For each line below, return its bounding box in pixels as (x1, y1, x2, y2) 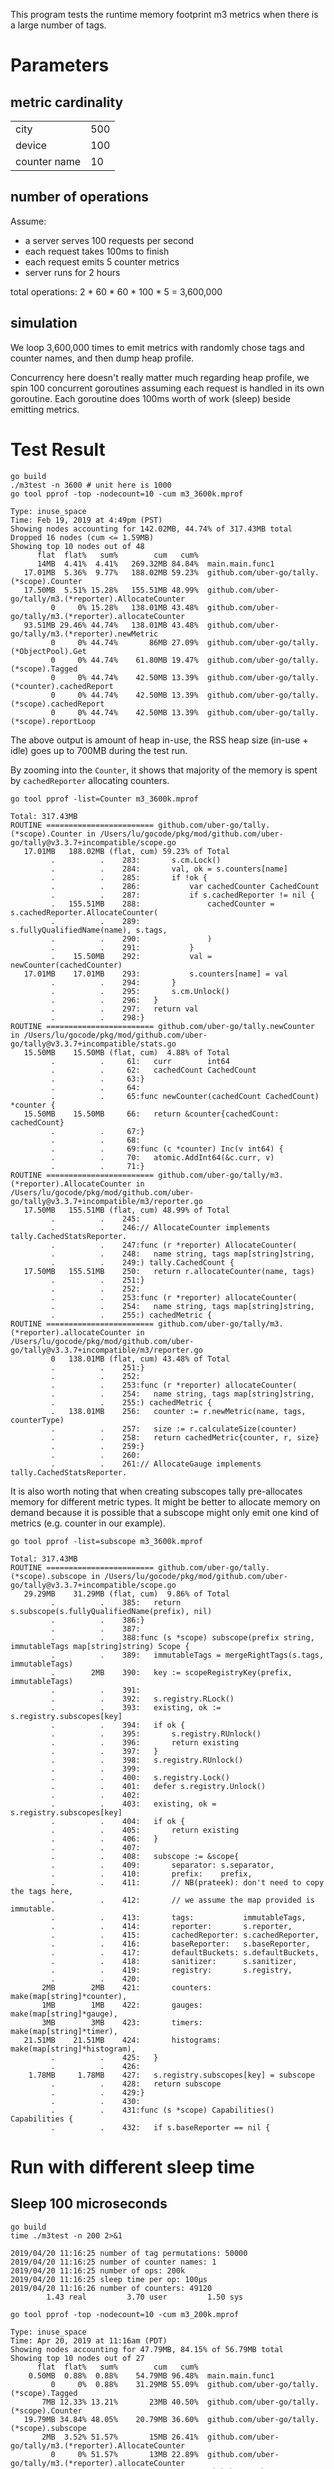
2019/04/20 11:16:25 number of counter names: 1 (10, 2257, 217, 2267)
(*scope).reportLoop (10, 716, 97, 726)
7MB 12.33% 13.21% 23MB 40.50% (41, 2397, 199, 2407)
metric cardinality (10, 94, 124, 111)
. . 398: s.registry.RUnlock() (50, 1755, 244, 1765)
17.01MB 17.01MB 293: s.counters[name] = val (23, 969, 288, 979)
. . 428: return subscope (50, 2079, 222, 2089)
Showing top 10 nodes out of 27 (10, 2353, 145, 2363)
